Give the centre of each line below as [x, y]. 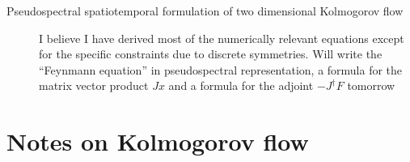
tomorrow [371, 85]
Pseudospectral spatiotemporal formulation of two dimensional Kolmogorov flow [205, 11]
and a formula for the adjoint [241, 85]
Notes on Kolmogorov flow [158, 141]
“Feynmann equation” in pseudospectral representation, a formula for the [221, 69]
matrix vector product [94, 85]
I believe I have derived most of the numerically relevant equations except [222, 38]
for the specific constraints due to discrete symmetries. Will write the [211, 54]
